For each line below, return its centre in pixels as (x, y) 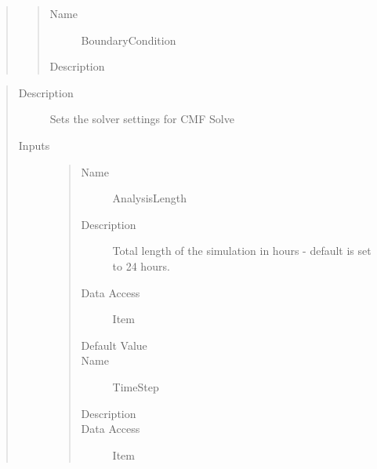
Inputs (34, 145)
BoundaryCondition (129, 40)
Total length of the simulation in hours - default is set (242, 251)
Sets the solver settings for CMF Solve (142, 119)
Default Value (114, 345)
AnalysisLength (150, 198)
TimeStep (136, 386)
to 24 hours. (141, 265)
